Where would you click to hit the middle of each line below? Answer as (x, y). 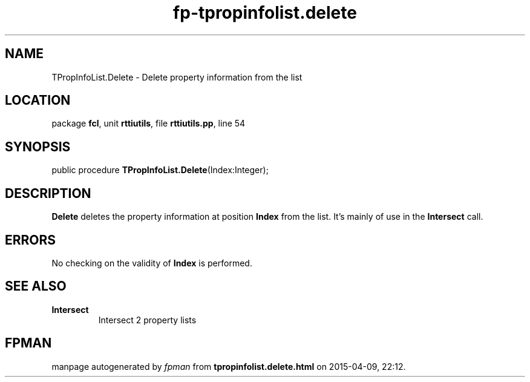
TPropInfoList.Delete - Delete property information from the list (177, 77)
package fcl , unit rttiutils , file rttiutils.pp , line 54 (149, 123)
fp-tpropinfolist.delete (265, 13)
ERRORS (31, 240)
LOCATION (38, 100)
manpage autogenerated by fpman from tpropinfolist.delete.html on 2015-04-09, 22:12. (229, 366)
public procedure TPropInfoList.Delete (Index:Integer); (160, 170)
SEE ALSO (36, 286)
